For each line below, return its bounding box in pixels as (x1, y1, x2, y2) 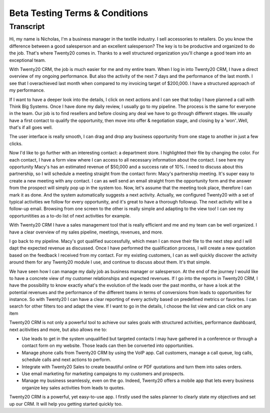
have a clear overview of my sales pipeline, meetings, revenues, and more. (9, 229, 163, 235)
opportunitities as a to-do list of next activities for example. (9, 212, 131, 218)
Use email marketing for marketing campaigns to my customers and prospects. (21, 370, 185, 376)
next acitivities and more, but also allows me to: (9, 326, 107, 332)
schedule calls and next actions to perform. (21, 356, 111, 362)
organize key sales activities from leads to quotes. (21, 384, 125, 390)
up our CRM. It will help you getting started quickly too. (9, 400, 123, 407)
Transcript (9, 22, 45, 31)
